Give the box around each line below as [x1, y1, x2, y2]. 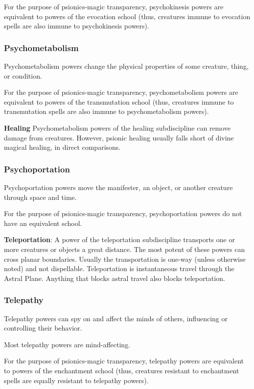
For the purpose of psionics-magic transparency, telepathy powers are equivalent [4, 356, 244, 366]
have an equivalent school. [4, 218, 82, 228]
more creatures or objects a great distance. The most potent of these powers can [4, 244, 245, 254]
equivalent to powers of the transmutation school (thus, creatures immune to [4, 96, 234, 107]
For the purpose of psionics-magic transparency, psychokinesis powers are [4, 1, 224, 11]
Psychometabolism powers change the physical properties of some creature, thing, [4, 61, 249, 71]
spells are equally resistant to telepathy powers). [4, 375, 149, 385]
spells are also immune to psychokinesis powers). [4, 21, 149, 31]
